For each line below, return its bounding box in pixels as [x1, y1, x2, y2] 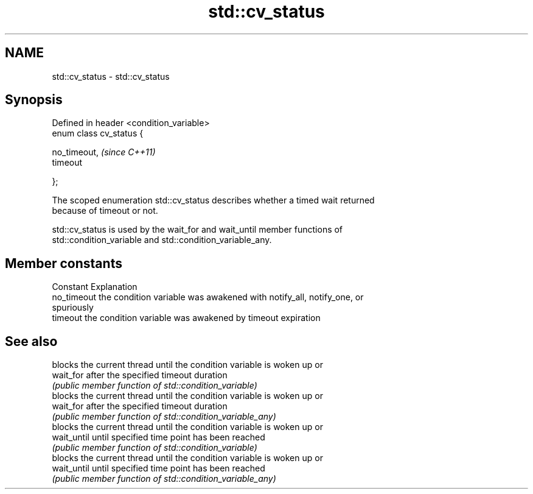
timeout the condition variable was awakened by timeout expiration [52, 312, 321, 323]
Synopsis [5, 92, 63, 108]
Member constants [5, 255, 122, 271]
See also [5, 333, 58, 349]
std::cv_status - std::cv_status [52, 71, 170, 82]
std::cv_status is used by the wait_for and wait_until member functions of [52, 224, 343, 235]
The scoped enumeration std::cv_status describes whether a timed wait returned [52, 195, 375, 206]
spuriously [52, 302, 94, 313]
